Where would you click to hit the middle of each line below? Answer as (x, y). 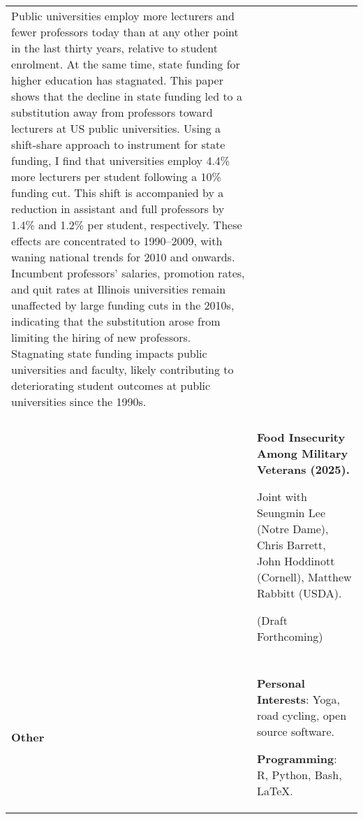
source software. (296, 731)
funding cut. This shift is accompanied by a (118, 193)
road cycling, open (302, 715)
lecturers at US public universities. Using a (116, 128)
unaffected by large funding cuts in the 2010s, (123, 305)
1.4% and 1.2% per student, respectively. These (127, 225)
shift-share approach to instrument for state (118, 144)
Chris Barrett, (291, 545)
